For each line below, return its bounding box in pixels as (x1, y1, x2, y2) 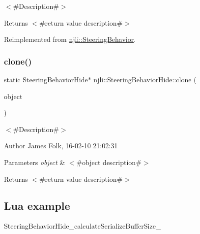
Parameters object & (4, 157, 65, 167)
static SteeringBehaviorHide (4, 74, 88, 84)
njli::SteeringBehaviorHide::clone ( (93, 74, 197, 84)
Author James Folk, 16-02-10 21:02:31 (4, 140, 118, 151)
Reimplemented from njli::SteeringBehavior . (4, 34, 136, 44)
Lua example (4, 198, 70, 213)
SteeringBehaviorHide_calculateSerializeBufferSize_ (4, 221, 161, 231)
